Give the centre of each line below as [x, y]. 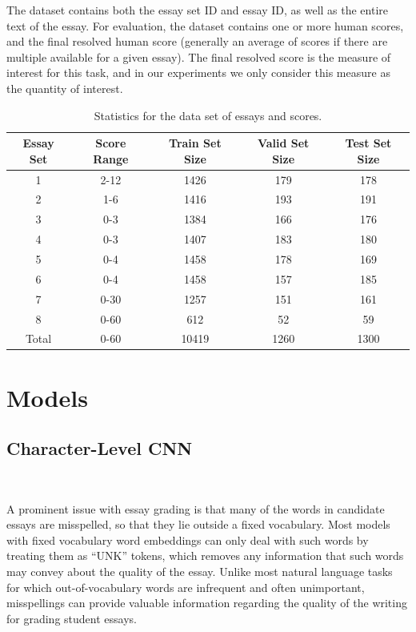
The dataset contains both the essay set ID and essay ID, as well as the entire [198, 10]
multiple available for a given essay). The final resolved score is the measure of [199, 56]
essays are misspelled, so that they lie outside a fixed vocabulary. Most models [198, 524]
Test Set [368, 143]
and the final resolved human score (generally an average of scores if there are [197, 41]
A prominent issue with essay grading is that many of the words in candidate [196, 508]
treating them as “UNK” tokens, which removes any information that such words [205, 556]
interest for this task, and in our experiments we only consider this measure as [198, 72]
